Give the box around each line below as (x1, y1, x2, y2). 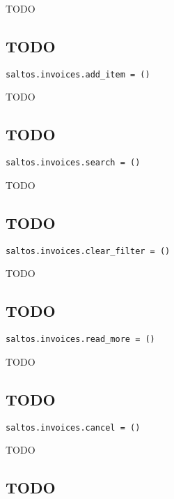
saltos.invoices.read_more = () (6, 334, 155, 345)
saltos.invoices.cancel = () (6, 422, 141, 433)
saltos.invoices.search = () (6, 158, 141, 168)
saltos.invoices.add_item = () (6, 69, 150, 80)
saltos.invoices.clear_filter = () (6, 246, 171, 256)
